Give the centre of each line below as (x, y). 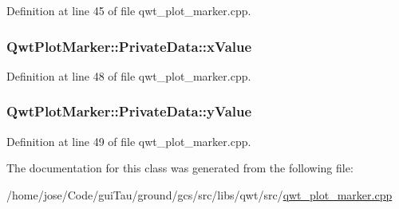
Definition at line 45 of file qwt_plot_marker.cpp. (129, 10)
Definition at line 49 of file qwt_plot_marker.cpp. (129, 141)
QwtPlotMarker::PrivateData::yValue (129, 111)
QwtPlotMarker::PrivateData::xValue (129, 46)
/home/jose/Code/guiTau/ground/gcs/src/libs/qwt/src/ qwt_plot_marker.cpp (199, 194)
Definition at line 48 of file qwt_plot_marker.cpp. (129, 75)
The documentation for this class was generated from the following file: (180, 168)
